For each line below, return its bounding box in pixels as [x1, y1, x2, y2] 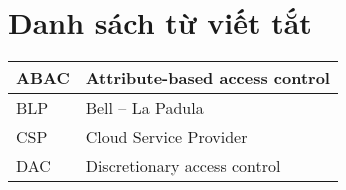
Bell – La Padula [85, 96, 204, 120]
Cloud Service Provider [85, 125, 248, 149]
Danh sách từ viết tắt [8, 2, 312, 43]
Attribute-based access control [85, 66, 330, 90]
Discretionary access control [85, 154, 281, 178]
